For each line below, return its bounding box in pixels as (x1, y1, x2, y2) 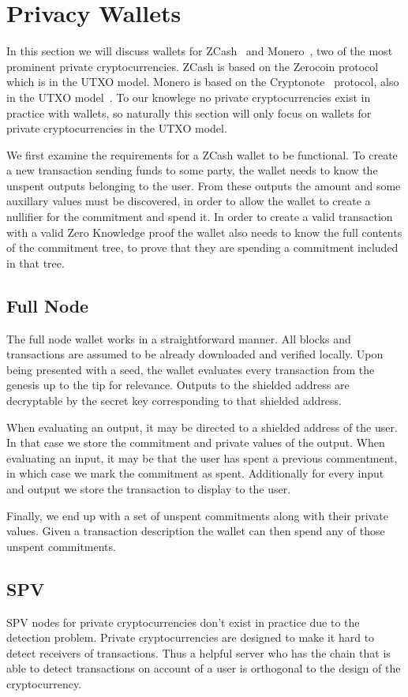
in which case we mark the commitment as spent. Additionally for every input (6, 465, 384, 482)
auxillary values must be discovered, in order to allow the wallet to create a (6, 193, 371, 209)
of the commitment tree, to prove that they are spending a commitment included (6, 239, 399, 256)
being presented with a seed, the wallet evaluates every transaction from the (6, 361, 375, 377)
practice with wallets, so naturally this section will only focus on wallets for (6, 104, 372, 121)
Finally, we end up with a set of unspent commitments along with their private (6, 507, 388, 523)
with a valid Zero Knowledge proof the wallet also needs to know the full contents (6, 223, 402, 240)
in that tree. (6, 254, 65, 271)
